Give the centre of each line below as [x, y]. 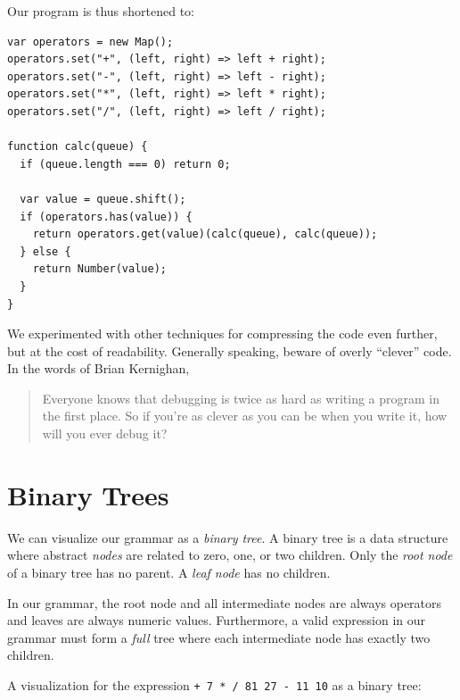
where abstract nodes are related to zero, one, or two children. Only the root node [230, 555]
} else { [45, 251]
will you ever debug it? [105, 433]
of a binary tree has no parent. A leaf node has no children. [169, 572]
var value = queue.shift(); [103, 199]
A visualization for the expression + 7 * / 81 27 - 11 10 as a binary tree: [214, 684]
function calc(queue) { [78, 147]
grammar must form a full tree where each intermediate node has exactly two [219, 637]
